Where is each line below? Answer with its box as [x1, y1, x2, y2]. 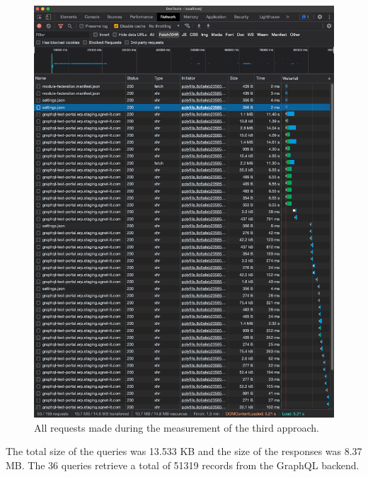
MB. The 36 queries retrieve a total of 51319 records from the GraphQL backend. [6, 457, 360, 472]
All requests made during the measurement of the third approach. [34, 420, 319, 435]
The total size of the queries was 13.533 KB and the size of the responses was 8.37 [6, 444, 362, 459]
